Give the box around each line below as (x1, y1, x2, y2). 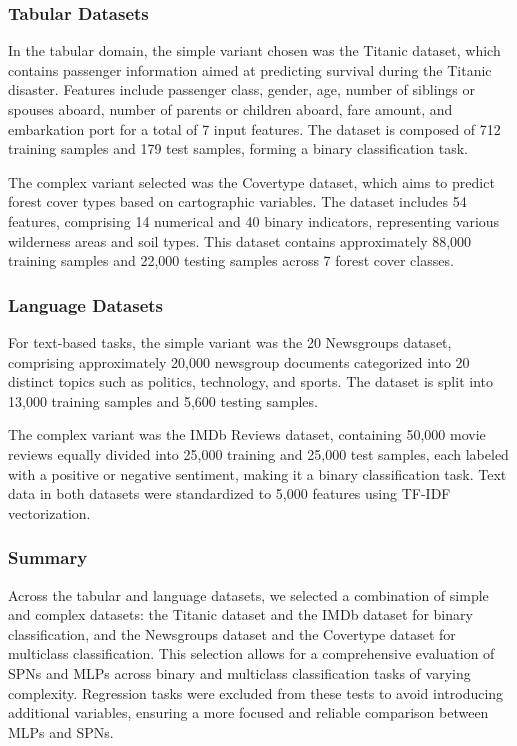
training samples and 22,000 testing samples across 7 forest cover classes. (8, 250, 454, 271)
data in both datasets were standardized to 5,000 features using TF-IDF (8, 483, 451, 504)
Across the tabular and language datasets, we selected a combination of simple (8, 584, 489, 605)
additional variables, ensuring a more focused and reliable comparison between (8, 702, 489, 723)
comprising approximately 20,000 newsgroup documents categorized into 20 (8, 351, 470, 372)
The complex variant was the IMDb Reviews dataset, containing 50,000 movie (8, 424, 486, 445)
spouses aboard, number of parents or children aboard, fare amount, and (8, 99, 453, 119)
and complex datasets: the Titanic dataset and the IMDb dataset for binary (8, 604, 473, 625)
